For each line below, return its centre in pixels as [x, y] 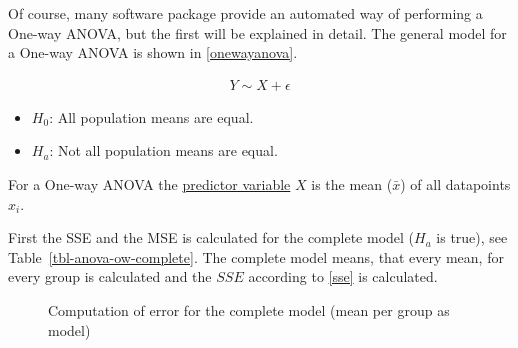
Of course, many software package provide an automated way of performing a [245, 13]
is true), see [472, 237]
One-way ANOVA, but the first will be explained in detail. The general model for [257, 32]
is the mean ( [352, 184]
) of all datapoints [455, 184]
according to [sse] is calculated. [343, 276]
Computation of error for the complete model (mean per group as [249, 309]
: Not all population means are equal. [163, 150]
